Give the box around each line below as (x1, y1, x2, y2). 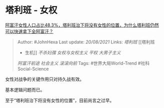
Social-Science (17, 65, 49, 71)
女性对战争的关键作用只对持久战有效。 (5, 76, 84, 82)
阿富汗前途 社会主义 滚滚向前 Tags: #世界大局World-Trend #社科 (17, 60, 150, 66)
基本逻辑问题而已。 (5, 86, 45, 92)
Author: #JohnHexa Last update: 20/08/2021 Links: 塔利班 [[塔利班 (17, 38, 155, 45)
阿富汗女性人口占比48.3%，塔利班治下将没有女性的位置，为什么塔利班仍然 (5, 22, 159, 28)
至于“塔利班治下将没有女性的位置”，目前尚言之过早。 (5, 97, 114, 103)
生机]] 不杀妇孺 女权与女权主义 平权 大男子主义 (24, 49, 121, 55)
